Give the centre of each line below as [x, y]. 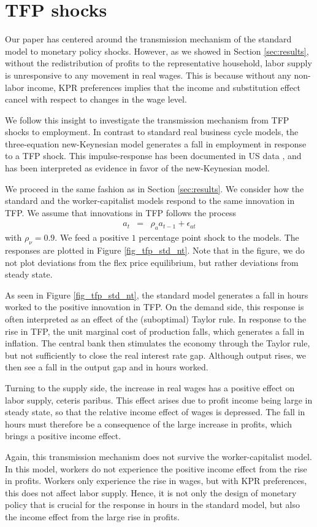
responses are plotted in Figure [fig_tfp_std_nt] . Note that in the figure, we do [155, 250]
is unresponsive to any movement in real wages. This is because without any [148, 75]
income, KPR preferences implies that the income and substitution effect [164, 87]
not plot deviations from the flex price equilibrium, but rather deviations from [152, 262]
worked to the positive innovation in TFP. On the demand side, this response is [155, 307]
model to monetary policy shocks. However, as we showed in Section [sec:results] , [157, 51]
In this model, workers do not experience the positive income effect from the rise [156, 468]
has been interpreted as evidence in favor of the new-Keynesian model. [137, 168]
